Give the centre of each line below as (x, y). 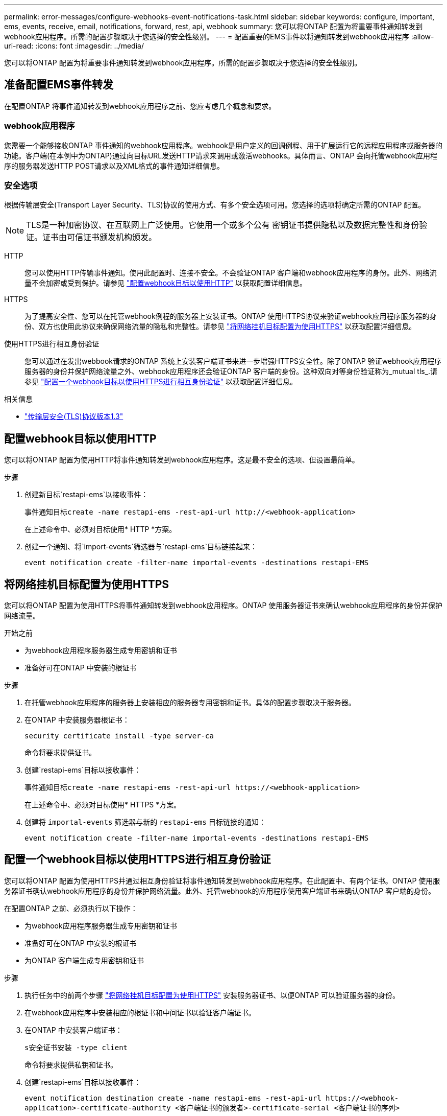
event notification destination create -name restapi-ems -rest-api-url (173, 1098)
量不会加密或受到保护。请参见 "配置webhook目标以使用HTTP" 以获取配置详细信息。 (166, 283)
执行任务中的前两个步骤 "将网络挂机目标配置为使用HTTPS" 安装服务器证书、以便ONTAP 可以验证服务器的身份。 (212, 995)
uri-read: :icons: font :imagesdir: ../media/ (74, 46)
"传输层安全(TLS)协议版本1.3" (74, 416)
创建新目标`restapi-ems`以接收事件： (86, 495)
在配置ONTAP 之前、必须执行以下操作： (71, 908)
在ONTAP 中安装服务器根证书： (77, 720)
